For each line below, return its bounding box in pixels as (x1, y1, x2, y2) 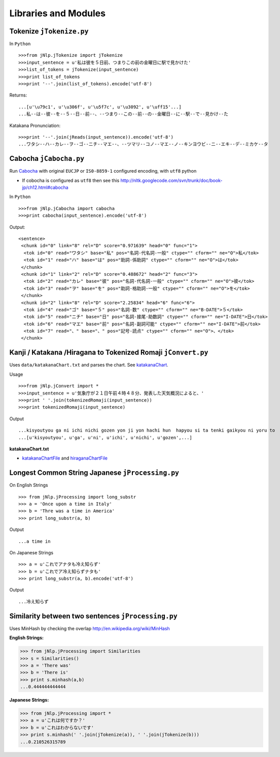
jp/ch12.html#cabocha (22, 184, 68, 190)
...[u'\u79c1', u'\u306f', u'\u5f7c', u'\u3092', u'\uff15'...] (18, 104, 182, 110)
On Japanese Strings (9, 549, 53, 555)
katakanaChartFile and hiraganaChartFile (22, 455, 108, 462)
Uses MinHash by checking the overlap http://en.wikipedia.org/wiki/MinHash (9, 625, 170, 632)
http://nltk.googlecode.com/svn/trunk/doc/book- (120, 177, 223, 183)
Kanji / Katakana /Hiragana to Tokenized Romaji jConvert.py (9, 348, 208, 357)
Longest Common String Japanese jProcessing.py (9, 469, 180, 477)
